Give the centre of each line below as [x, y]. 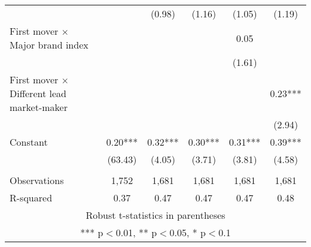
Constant [29, 142]
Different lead [38, 93]
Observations [37, 180]
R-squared [31, 198]
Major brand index [49, 45]
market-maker [39, 107]
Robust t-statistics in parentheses [155, 215]
